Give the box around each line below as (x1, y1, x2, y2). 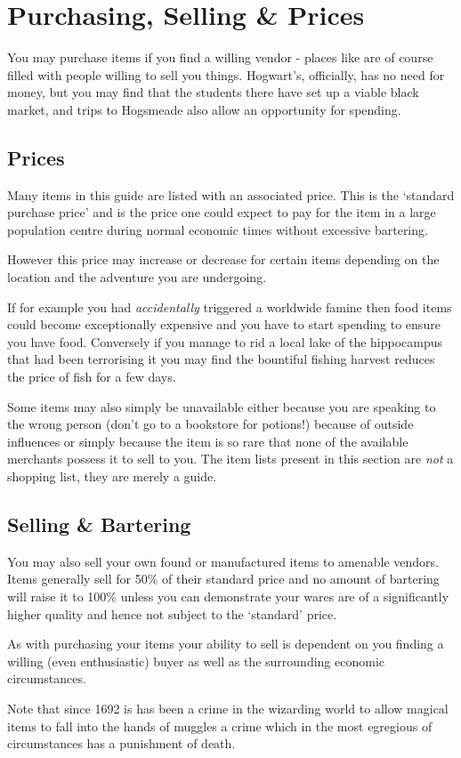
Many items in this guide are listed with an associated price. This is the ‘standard (7, 185, 455, 204)
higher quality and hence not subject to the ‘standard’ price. (7, 604, 337, 623)
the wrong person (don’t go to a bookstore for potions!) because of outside (7, 415, 414, 433)
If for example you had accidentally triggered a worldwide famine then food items (7, 297, 452, 316)
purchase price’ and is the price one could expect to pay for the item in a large (7, 203, 436, 222)
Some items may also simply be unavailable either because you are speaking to (7, 397, 436, 415)
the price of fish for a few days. (7, 367, 176, 386)
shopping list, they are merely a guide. (7, 467, 217, 486)
